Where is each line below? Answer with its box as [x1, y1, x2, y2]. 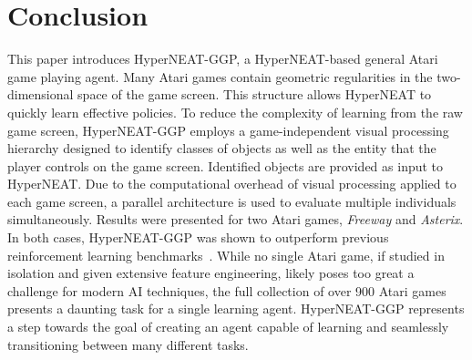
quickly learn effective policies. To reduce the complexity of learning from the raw [7, 102, 463, 121]
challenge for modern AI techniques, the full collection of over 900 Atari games [7, 281, 446, 300]
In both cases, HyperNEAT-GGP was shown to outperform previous [7, 228, 389, 247]
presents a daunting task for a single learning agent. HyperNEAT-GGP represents [7, 299, 465, 318]
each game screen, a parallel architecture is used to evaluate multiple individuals [7, 191, 457, 211]
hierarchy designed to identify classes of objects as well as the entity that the [7, 139, 436, 158]
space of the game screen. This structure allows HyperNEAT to [77, 85, 432, 104]
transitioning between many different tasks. [7, 334, 249, 354]
